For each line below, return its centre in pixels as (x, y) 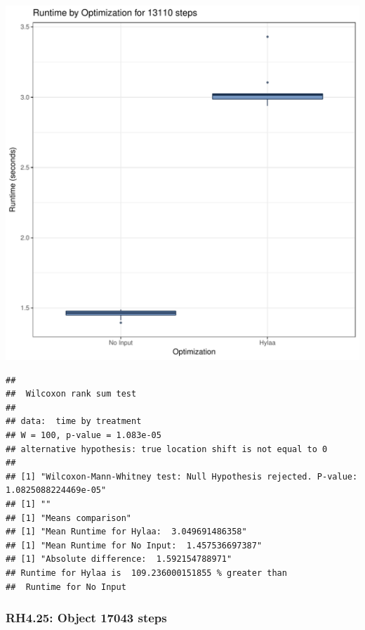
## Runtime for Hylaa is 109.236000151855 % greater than (146, 573)
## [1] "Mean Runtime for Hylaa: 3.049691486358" (126, 532)
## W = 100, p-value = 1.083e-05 (84, 435)
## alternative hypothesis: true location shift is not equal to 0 (167, 449)
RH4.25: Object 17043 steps (86, 618)
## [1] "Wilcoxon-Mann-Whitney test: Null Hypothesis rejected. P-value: (182, 476)
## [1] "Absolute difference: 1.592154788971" (119, 559)
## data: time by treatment (74, 422)
